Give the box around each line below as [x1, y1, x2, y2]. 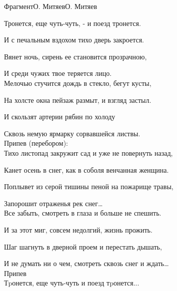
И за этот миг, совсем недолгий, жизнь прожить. [4, 224, 152, 235]
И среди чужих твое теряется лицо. [4, 68, 112, 78]
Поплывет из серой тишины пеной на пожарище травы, [4, 181, 173, 192]
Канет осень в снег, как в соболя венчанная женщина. [4, 164, 169, 175]
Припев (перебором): [4, 138, 68, 148]
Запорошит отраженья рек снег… [4, 198, 103, 208]
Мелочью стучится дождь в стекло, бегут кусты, [4, 77, 151, 88]
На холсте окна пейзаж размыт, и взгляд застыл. [4, 94, 151, 105]
